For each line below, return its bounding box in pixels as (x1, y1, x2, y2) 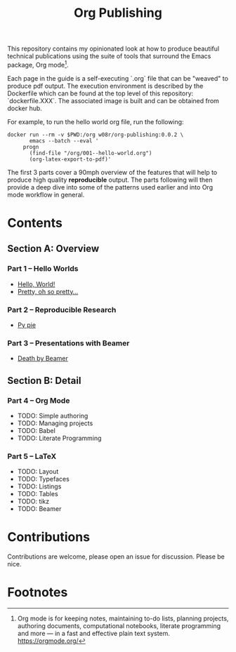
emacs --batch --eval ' (29, 137, 99, 145)
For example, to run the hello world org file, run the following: (7, 117, 184, 126)
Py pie (17, 321, 37, 329)
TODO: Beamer (17, 505, 62, 513)
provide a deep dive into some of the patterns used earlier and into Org (7, 182, 213, 191)
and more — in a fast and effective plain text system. (17, 630, 171, 638)
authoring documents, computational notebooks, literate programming (17, 622, 221, 630)
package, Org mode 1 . (7, 60, 69, 69)
